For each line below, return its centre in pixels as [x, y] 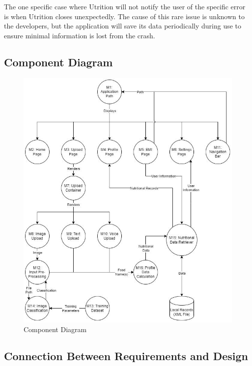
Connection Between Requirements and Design [126, 355]
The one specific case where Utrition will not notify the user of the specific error [125, 6]
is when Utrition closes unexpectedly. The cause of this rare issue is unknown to [124, 16]
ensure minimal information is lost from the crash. [80, 35]
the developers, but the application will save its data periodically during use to [123, 26]
